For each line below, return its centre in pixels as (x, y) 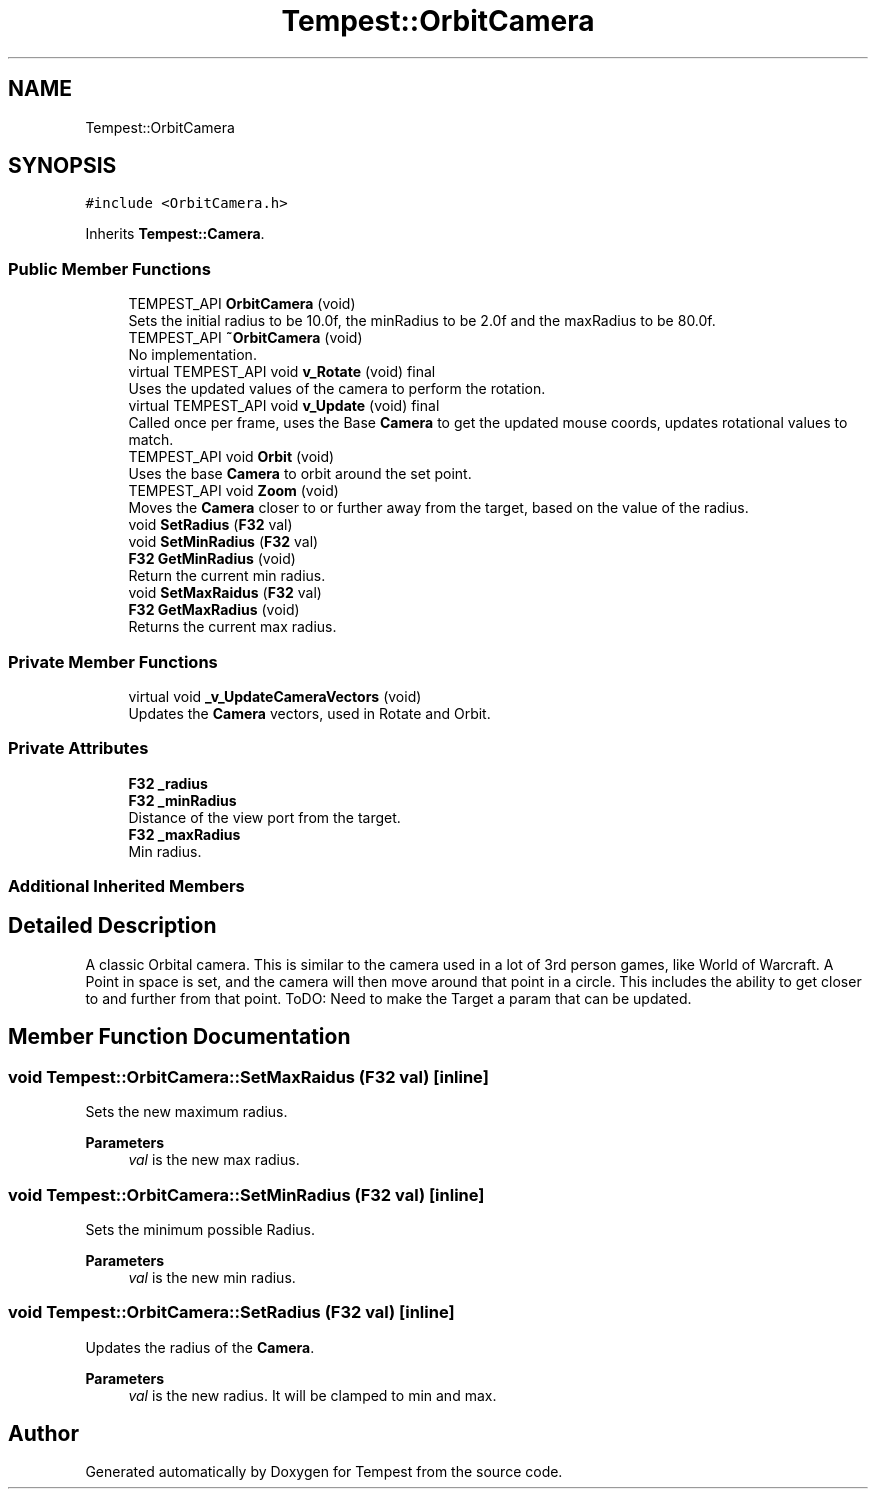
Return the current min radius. (227, 576)
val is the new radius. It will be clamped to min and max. (312, 1395)
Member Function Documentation (179, 1037)
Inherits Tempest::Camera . (175, 234)
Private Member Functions (113, 661)
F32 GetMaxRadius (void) (214, 610)
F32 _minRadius (182, 800)
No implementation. (192, 355)
